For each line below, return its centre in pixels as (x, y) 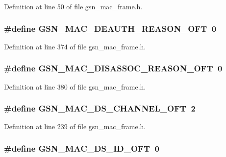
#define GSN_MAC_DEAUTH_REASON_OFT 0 (110, 28)
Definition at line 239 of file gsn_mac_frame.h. (75, 126)
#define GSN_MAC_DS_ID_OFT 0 (82, 148)
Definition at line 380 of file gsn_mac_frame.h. (75, 86)
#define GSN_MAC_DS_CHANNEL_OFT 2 (100, 108)
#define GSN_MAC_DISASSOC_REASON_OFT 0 (113, 68)
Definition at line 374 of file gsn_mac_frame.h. (75, 46)
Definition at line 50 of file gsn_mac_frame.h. (73, 6)
